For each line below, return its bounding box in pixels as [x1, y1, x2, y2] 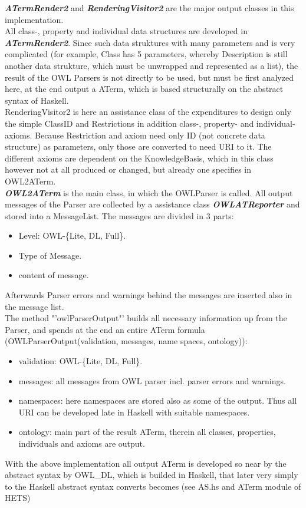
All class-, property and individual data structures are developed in [5, 25, 248, 37]
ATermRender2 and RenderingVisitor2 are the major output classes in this [5, 2, 294, 14]
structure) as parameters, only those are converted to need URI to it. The [5, 140, 272, 153]
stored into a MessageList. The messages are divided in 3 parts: [5, 209, 234, 222]
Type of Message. [18, 249, 82, 261]
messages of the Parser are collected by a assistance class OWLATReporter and [5, 198, 300, 210]
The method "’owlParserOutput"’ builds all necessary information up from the [5, 312, 287, 324]
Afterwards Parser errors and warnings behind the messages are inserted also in [5, 289, 292, 301]
